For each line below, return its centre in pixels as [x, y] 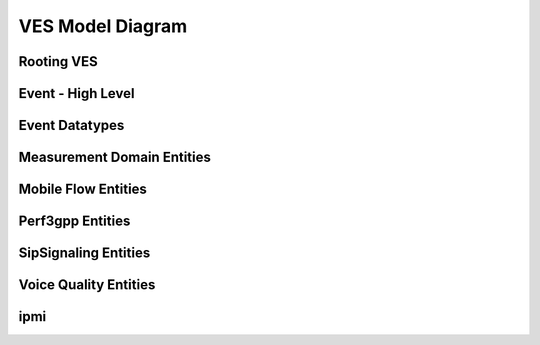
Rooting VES [58, 61]
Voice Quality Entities [87, 285]
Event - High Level [76, 93]
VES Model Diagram [103, 26]
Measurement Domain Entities [115, 157]
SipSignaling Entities [84, 253]
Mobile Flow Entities [82, 189]
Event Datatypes [71, 125]
